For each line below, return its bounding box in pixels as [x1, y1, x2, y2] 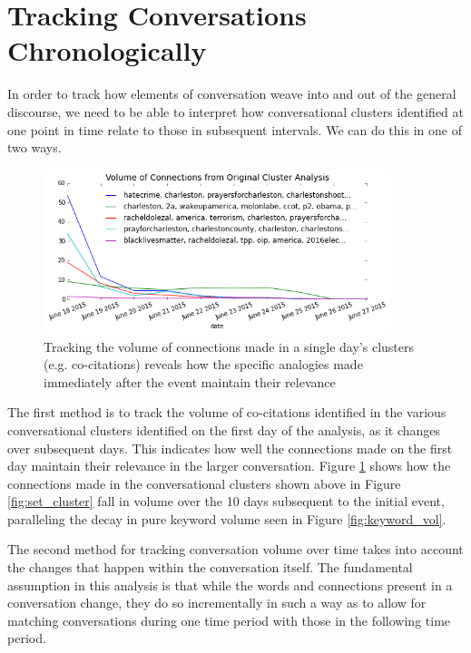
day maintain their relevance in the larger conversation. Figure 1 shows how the [7, 456, 451, 475]
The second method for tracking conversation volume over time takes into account [7, 540, 464, 559]
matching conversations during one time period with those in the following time [7, 610, 451, 629]
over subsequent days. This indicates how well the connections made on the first [7, 438, 453, 457]
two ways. [7, 138, 62, 157]
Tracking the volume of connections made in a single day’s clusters [44, 336, 414, 356]
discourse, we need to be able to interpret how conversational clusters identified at [7, 102, 464, 121]
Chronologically [7, 32, 207, 69]
